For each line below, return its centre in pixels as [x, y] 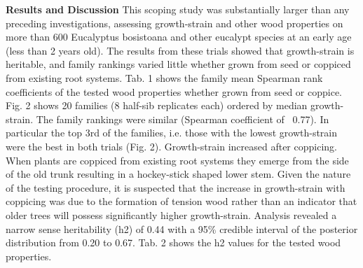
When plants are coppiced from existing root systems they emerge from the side [177, 160]
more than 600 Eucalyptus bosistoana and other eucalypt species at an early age [179, 37]
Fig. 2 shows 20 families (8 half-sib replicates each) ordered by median [157, 105]
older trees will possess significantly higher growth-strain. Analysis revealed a [171, 214]
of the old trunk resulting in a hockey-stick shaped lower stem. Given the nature [178, 174]
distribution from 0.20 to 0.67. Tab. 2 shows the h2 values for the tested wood [173, 242]
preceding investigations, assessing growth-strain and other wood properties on [174, 23]
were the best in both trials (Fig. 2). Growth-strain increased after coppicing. [171, 146]
